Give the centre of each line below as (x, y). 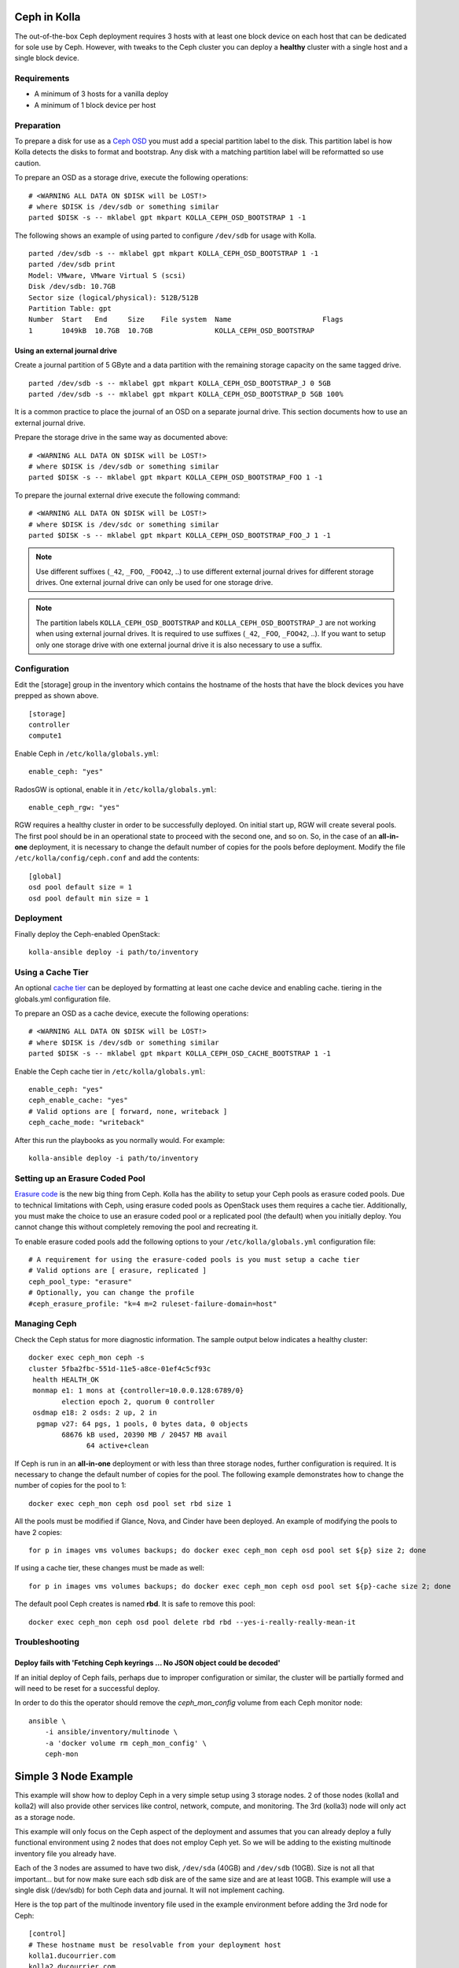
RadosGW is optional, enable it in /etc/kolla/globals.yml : (116, 789)
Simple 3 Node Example (74, 1776)
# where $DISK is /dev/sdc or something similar (124, 524)
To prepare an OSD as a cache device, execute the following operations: (132, 1014)
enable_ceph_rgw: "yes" (74, 807)
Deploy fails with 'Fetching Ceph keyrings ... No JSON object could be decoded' (147, 1663)
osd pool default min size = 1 (89, 898)
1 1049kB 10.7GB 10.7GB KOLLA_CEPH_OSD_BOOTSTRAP (171, 330)
